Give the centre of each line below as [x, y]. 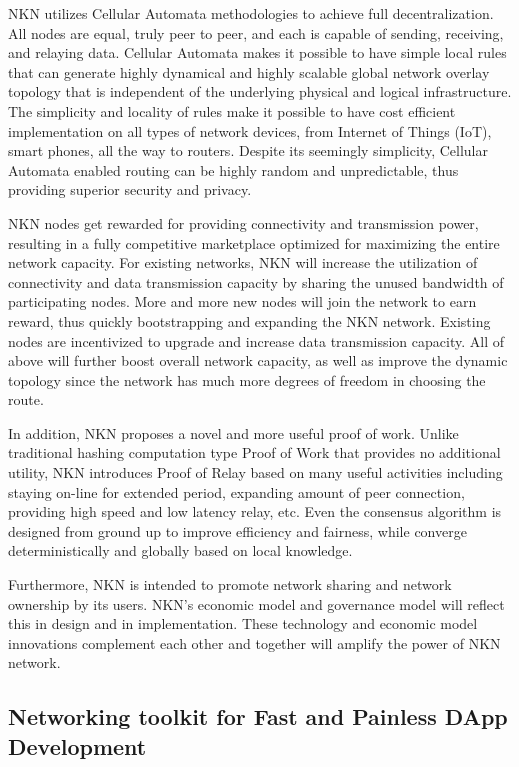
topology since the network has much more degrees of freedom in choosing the [247, 379]
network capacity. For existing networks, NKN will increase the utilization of [243, 262]
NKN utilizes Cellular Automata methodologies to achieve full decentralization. [251, 13]
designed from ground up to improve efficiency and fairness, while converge [237, 530]
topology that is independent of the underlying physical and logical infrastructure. [260, 91]
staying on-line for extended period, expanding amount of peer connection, [236, 491]
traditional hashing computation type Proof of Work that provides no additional [254, 452]
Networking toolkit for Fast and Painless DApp [258, 716]
